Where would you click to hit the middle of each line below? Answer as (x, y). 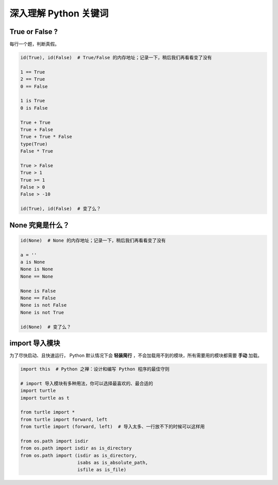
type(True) (34, 144)
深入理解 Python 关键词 (59, 13)
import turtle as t (45, 398)
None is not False (44, 305)
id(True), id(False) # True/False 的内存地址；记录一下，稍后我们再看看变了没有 (116, 58)
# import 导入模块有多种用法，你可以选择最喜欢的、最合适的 (87, 383)
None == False (38, 298)
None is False (38, 291)
